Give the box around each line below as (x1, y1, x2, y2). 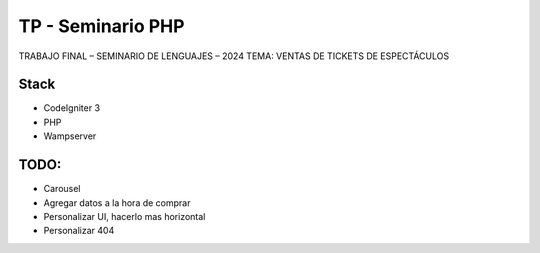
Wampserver (43, 130, 97, 142)
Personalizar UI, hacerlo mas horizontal (43, 210, 206, 222)
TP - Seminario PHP (18, 15, 185, 37)
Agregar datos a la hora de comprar (43, 196, 191, 209)
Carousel (43, 183, 81, 195)
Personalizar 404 (43, 225, 115, 237)
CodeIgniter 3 (43, 102, 100, 114)
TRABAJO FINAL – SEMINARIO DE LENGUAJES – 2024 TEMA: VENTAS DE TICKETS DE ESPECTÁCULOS (18, 50, 450, 62)
